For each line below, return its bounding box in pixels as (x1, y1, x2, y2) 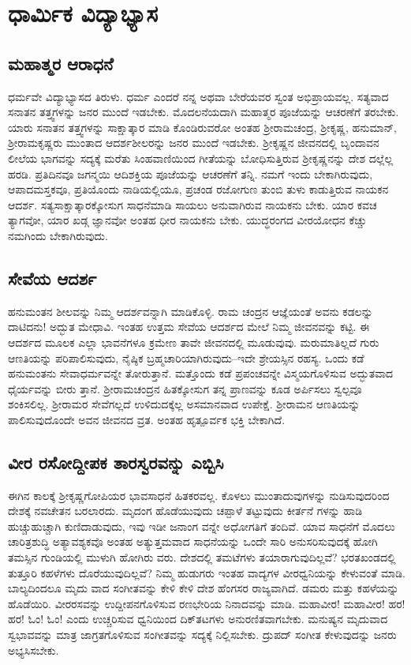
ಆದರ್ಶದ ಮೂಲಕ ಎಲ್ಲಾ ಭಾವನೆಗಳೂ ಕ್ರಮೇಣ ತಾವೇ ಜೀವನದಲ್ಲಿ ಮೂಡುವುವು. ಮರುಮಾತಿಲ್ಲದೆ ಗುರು (8, 333, 379, 350)
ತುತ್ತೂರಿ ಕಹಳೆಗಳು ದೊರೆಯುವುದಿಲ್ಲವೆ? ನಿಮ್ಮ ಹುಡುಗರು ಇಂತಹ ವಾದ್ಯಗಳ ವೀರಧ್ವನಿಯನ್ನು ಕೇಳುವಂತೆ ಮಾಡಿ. (8, 564, 405, 580)
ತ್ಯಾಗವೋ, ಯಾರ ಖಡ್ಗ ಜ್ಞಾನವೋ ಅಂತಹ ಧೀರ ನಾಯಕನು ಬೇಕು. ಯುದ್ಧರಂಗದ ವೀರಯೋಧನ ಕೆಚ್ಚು (8, 212, 367, 228)
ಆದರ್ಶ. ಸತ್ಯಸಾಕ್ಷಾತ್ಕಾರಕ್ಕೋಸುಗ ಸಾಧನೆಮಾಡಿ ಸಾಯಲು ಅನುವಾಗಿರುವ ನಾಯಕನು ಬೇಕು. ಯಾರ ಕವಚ (8, 196, 377, 212)
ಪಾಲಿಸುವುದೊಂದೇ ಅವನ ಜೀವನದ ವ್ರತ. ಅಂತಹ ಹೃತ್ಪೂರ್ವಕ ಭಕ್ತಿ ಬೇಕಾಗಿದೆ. (8, 411, 286, 427)
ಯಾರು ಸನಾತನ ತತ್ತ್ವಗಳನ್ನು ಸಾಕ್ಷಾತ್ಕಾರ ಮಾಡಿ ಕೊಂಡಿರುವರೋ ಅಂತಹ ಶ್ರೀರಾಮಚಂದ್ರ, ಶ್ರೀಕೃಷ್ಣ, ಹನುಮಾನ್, (8, 118, 397, 135)
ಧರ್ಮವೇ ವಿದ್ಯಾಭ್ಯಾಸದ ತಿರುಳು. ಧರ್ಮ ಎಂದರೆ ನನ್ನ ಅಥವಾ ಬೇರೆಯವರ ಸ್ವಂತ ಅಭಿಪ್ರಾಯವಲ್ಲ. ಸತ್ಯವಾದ (8, 88, 389, 104)
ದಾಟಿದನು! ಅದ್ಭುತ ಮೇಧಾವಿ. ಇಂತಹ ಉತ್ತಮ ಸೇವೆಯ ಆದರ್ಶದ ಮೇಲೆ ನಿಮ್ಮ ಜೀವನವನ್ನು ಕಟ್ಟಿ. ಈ (8, 318, 370, 335)
